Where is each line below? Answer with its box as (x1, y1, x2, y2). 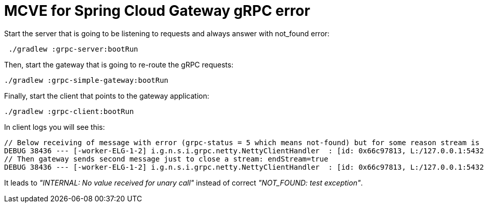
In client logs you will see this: (4, 122, 105, 131)
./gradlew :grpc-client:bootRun (4, 107, 134, 116)
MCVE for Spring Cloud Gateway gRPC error (4, 2, 310, 19)
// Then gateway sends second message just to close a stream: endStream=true (4, 154, 329, 163)
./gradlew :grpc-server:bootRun (8, 44, 138, 53)
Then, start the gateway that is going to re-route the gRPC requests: (4, 60, 234, 69)
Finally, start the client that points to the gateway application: (4, 91, 209, 100)
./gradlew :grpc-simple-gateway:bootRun (4, 76, 169, 84)
